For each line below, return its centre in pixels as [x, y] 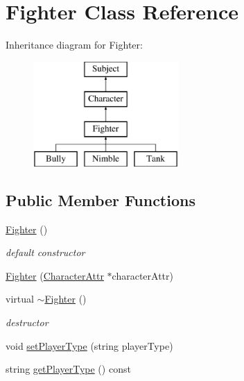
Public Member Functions [101, 200]
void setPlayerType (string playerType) [89, 345]
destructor [27, 322]
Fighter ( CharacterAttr [55, 275]
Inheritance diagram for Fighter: [74, 45]
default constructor [45, 252]
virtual [20, 299]
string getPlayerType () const [68, 369]
